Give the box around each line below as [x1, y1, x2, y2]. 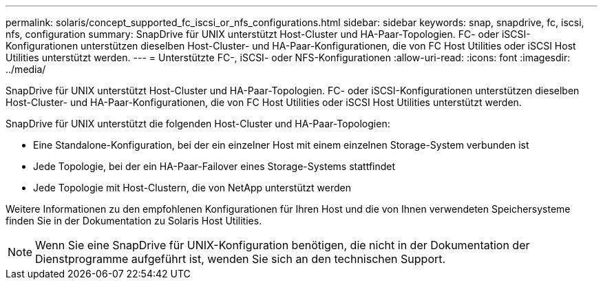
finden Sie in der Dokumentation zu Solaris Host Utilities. [6, 215, 262, 226]
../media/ [6, 63, 46, 75]
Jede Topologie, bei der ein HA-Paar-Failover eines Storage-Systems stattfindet [33, 160, 396, 172]
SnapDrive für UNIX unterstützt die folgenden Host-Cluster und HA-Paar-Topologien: [6, 118, 390, 129]
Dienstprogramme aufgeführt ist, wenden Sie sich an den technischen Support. [35, 252, 446, 266]
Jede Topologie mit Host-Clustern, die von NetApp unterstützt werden [33, 182, 351, 193]
